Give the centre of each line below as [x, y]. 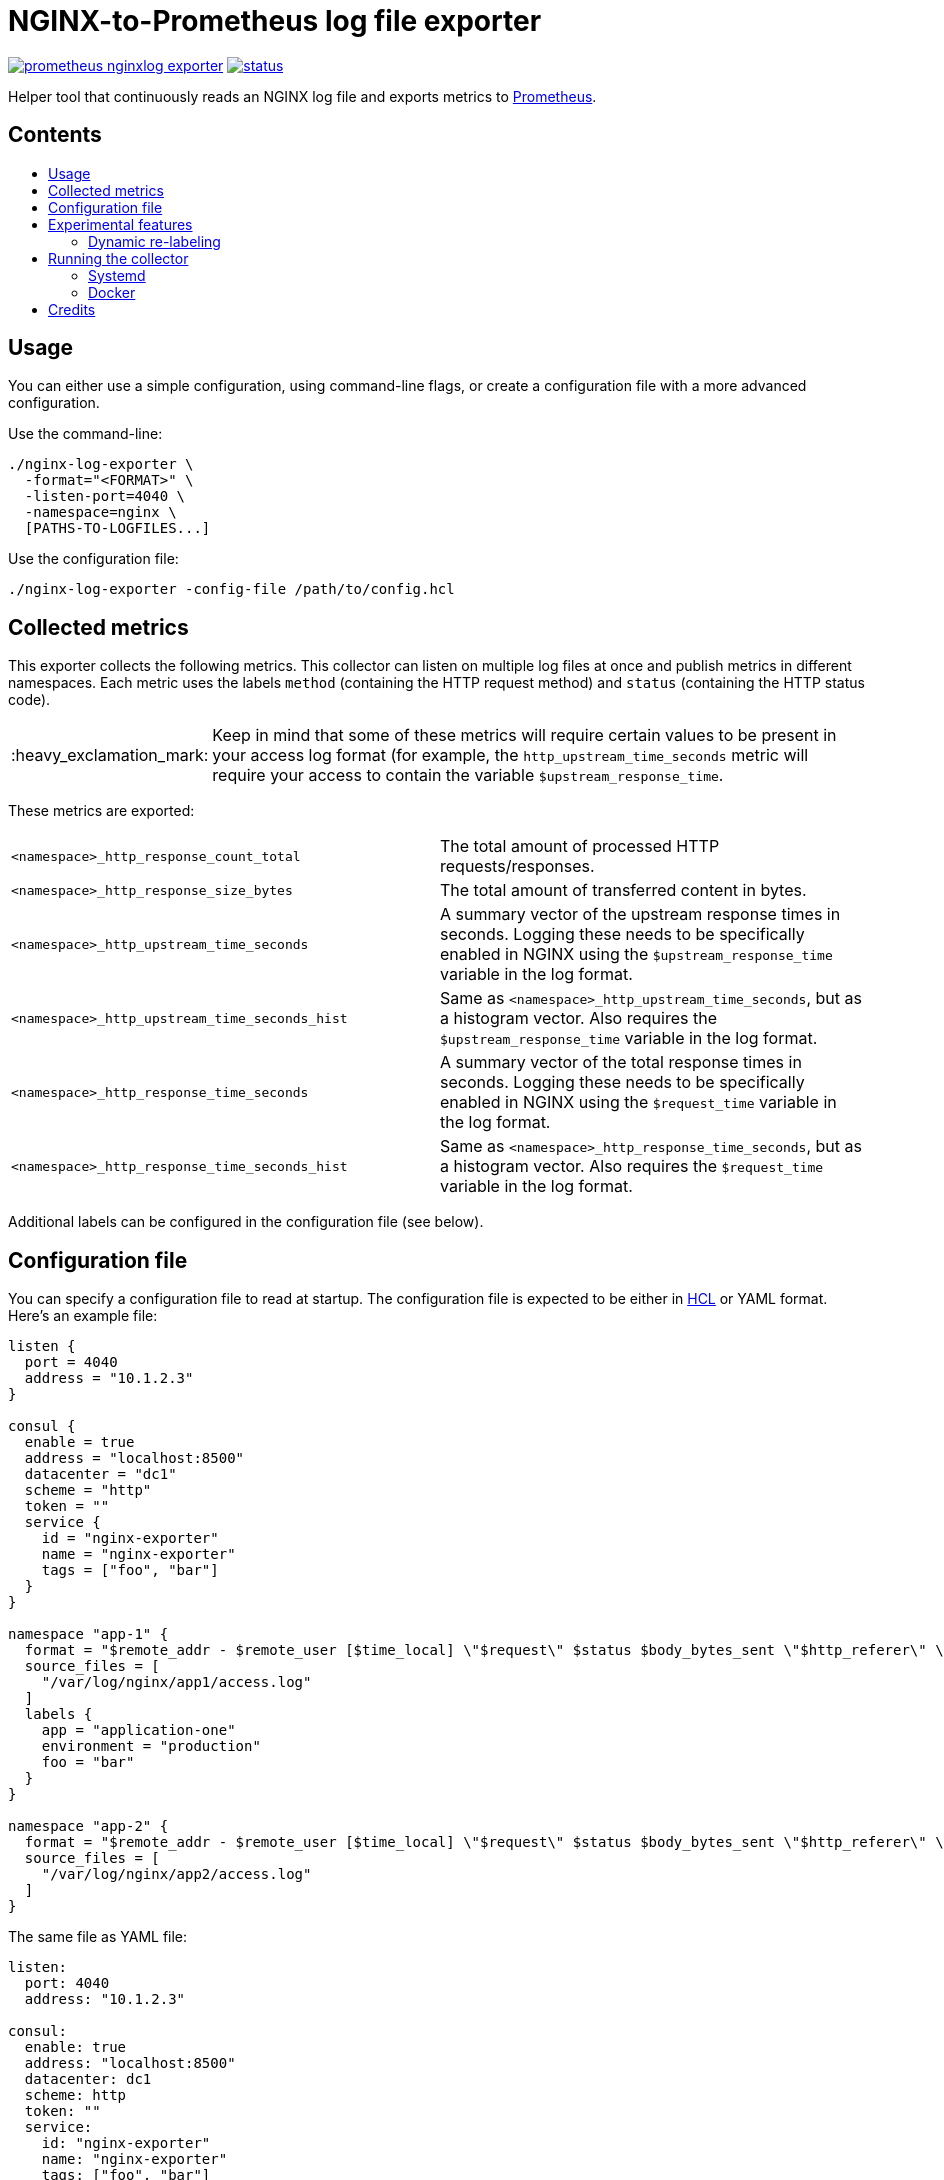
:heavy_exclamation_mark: [110, 755]
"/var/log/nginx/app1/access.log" [176, 1682]
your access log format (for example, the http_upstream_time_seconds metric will [510, 755]
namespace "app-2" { [88, 1826]
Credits [72, 309]
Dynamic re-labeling [154, 241]
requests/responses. [517, 866]
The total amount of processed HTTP [580, 846]
